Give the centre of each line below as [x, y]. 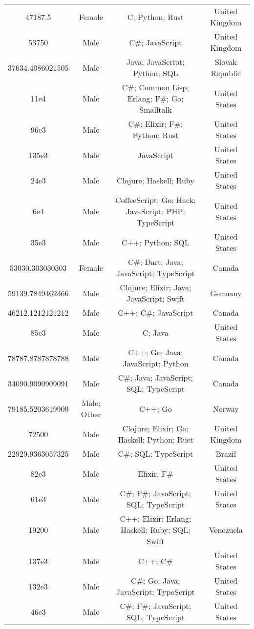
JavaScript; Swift [155, 298]
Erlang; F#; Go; [155, 98]
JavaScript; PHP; [155, 211]
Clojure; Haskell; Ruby [156, 180]
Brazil [226, 454]
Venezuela [226, 530]
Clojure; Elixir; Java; [156, 287]
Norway [226, 408]
